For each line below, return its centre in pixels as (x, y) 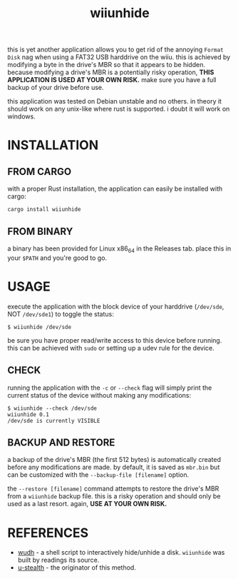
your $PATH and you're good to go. (57, 258)
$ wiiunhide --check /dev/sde (52, 408)
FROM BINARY (40, 231)
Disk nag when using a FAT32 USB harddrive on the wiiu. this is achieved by (119, 57)
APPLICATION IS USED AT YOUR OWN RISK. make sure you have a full (112, 80)
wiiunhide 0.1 (29, 414)
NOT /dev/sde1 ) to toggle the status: (61, 314)
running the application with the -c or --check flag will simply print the (110, 388)
